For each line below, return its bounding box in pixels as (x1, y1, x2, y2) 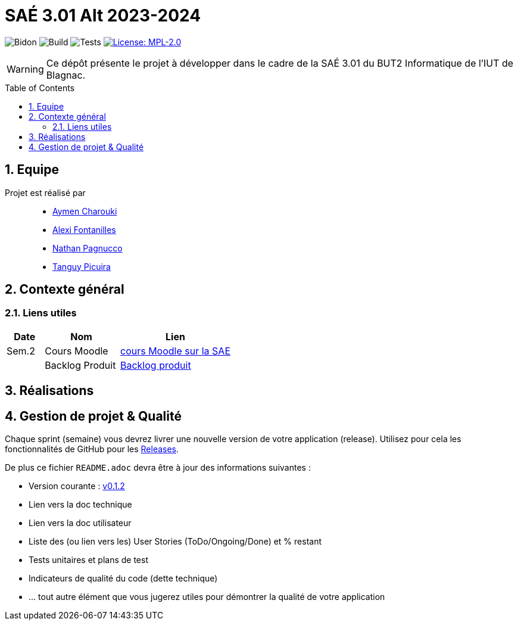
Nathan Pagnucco (52, 242, 123, 253)
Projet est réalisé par (5, 187, 86, 198)
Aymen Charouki (52, 206, 117, 216)
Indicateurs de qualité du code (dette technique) (29, 573, 218, 584)
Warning (7, 63, 44, 75)
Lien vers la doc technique (29, 499, 132, 510)
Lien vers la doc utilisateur (29, 518, 132, 528)
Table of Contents (5, 82, 75, 93)
